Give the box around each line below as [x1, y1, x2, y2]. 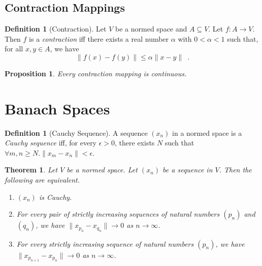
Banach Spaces [5, 98, 110, 119]
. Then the [219, 164, 252, 175]
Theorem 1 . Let [5, 164, 58, 175]
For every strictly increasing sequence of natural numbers [16, 238, 194, 249]
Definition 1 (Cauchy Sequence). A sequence [5, 127, 148, 138]
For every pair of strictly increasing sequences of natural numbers [16, 209, 220, 219]
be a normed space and [115, 23, 187, 34]
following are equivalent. [5, 174, 80, 185]
